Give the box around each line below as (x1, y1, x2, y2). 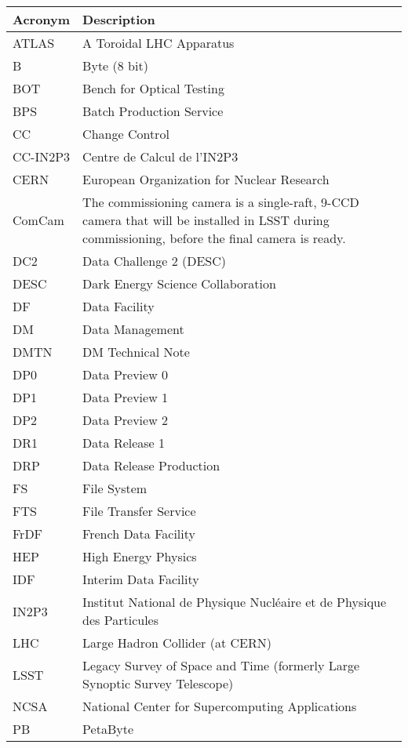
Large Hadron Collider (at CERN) (82, 634, 271, 652)
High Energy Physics (82, 547, 197, 565)
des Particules (82, 611, 158, 629)
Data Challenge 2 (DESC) (82, 252, 227, 270)
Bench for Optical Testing (82, 79, 224, 97)
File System (82, 479, 148, 497)
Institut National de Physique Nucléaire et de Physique (82, 593, 387, 611)
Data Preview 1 (82, 388, 169, 406)
